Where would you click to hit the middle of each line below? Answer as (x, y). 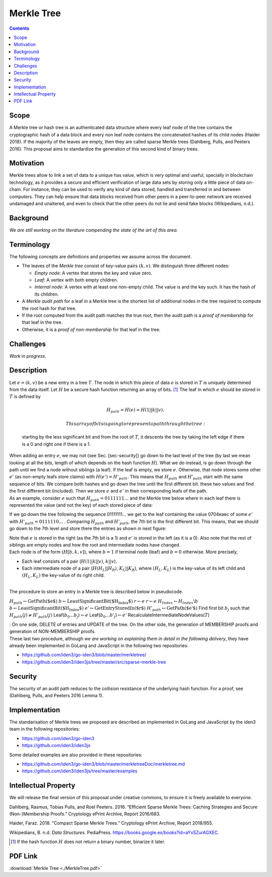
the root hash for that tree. (49, 308)
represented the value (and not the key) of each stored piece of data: (81, 505)
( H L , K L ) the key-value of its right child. (63, 576)
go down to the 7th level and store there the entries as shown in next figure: (88, 528)
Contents (19, 28)
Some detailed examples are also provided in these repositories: (76, 755)
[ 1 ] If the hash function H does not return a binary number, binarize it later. (88, 842)
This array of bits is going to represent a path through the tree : (135, 424)
